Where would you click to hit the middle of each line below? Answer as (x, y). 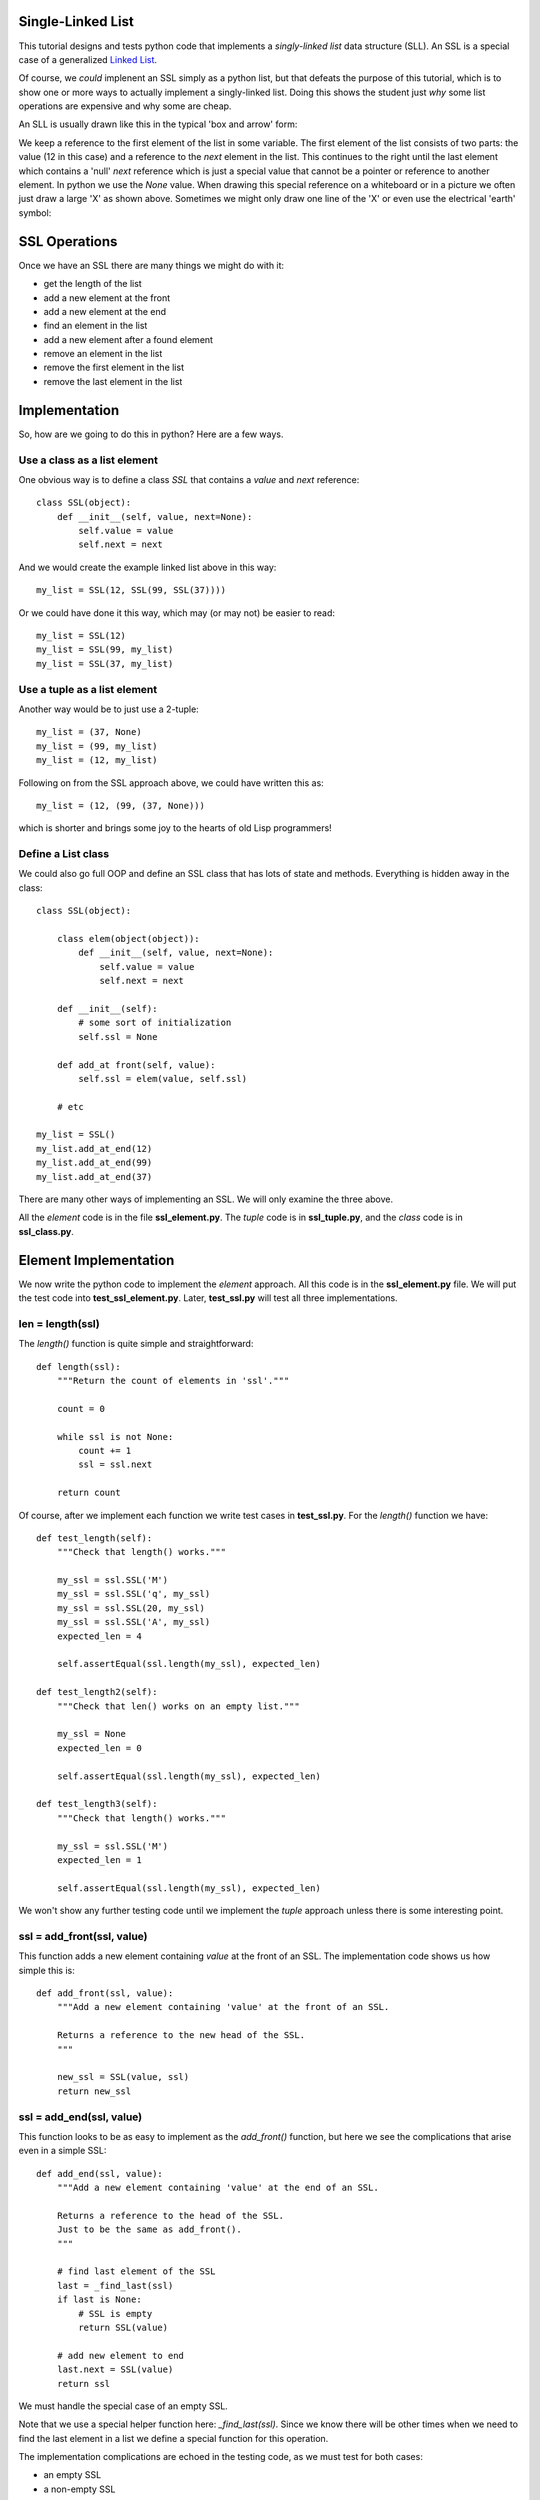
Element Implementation (96, 1260)
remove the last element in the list (113, 381)
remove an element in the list (103, 354)
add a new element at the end (105, 311)
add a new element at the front (107, 297)
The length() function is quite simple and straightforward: (136, 1344)
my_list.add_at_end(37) (94, 1176)
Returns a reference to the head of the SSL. (170, 2215)
